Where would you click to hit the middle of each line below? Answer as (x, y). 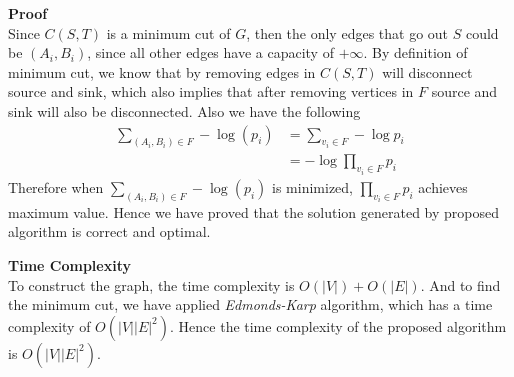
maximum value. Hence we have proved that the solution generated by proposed (254, 211)
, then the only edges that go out (347, 32)
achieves (443, 186)
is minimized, (312, 186)
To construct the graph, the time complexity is (151, 284)
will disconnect (427, 71)
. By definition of (415, 52)
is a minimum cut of (168, 32)
